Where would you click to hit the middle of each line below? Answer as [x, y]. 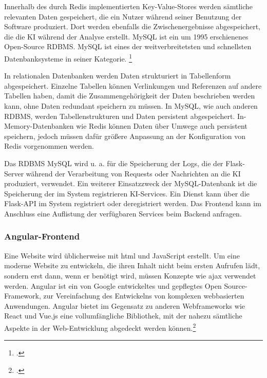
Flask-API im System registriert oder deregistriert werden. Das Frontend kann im [133, 203]
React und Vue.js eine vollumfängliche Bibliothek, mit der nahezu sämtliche [123, 316]
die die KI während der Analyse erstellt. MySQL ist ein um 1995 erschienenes [126, 36]
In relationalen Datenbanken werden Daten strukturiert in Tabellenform [118, 76]
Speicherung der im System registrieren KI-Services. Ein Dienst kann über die [127, 193]
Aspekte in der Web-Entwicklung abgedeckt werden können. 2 [100, 327]
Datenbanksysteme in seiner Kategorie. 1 [68, 57]
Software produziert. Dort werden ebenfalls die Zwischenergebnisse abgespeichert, [132, 26]
